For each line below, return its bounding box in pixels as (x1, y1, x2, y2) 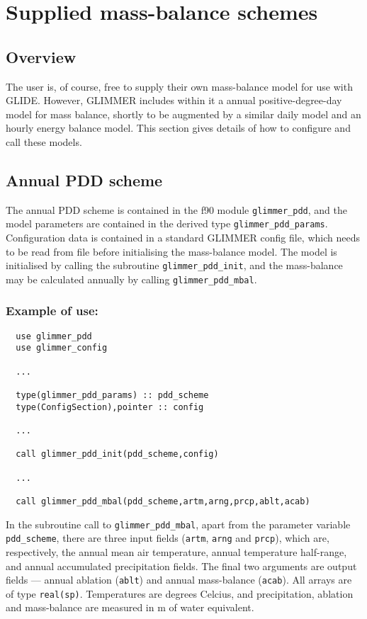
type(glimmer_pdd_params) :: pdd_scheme (16, 390, 209, 401)
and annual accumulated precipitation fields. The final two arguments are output (6, 558, 357, 573)
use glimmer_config (16, 343, 108, 353)
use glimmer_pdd (16, 331, 92, 341)
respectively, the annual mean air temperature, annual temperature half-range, (6, 544, 347, 559)
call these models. (6, 134, 82, 149)
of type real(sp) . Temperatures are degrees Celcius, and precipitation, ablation (6, 586, 354, 601)
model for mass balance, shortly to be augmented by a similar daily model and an (6, 106, 361, 121)
